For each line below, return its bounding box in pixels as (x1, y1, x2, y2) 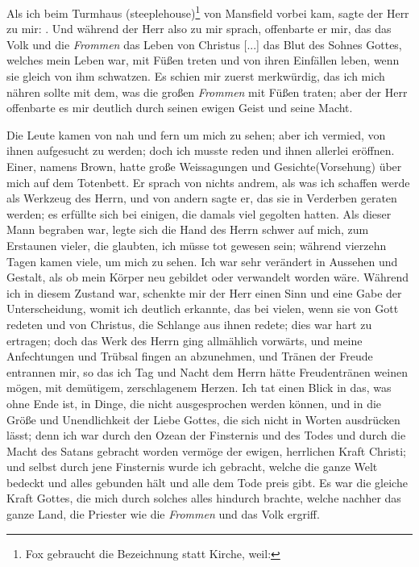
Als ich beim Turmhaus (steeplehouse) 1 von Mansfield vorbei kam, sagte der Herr (6, 2, 409, 21)
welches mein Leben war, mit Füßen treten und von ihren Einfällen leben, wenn (6, 52, 400, 69)
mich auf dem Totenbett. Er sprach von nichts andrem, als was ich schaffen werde (6, 173, 410, 190)
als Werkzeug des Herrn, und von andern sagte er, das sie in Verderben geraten (6, 190, 397, 206)
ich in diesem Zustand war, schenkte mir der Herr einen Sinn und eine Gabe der (6, 284, 402, 301)
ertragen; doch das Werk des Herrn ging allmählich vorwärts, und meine (6, 331, 363, 348)
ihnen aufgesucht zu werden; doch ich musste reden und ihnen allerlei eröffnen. (6, 142, 395, 159)
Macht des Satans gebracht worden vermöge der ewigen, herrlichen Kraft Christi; (6, 442, 406, 459)
